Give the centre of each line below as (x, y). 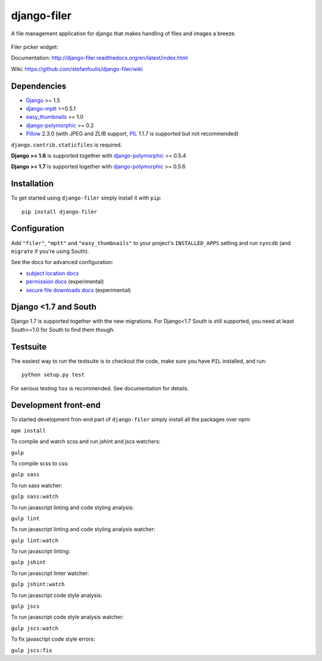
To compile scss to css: (40, 463)
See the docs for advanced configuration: (62, 262)
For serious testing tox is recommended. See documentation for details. (100, 388)
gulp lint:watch (35, 540)
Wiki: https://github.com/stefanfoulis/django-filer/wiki (77, 69)
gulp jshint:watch (38, 585)
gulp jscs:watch (35, 628)
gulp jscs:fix (32, 650)
